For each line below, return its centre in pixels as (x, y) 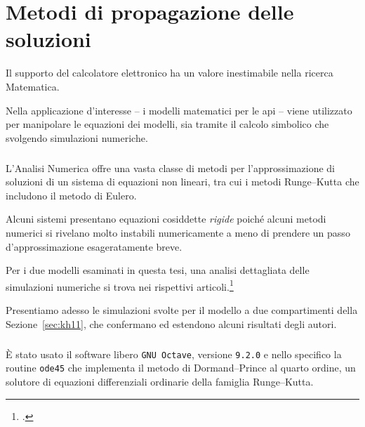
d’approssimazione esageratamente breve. (94, 246)
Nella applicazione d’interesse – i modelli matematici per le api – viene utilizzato (179, 110)
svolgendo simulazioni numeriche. (77, 137)
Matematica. (33, 86)
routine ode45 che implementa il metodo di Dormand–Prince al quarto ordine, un (181, 368)
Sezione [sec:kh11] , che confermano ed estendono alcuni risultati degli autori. (171, 323)
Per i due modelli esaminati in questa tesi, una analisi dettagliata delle (158, 270)
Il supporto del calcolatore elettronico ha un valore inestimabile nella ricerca (170, 73)
